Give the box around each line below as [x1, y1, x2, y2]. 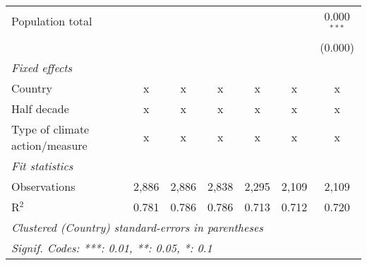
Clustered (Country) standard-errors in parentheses [11, 218, 263, 235]
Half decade [11, 100, 69, 117]
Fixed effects [11, 59, 73, 76]
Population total [11, 13, 92, 30]
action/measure [11, 136, 88, 153]
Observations [11, 177, 76, 194]
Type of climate [11, 120, 90, 137]
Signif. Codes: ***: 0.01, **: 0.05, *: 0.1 [11, 239, 212, 256]
